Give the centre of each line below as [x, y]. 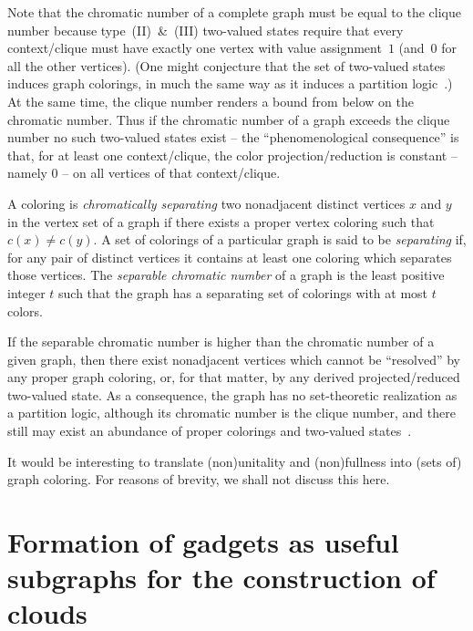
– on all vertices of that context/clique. [171, 173]
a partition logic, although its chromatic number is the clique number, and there [231, 413]
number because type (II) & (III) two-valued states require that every [206, 30]
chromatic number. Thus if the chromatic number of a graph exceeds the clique [229, 119]
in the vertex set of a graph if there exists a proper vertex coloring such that [221, 221]
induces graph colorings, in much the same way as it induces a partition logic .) [230, 83]
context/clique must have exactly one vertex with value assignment [195, 48]
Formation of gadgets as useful [203, 542]
